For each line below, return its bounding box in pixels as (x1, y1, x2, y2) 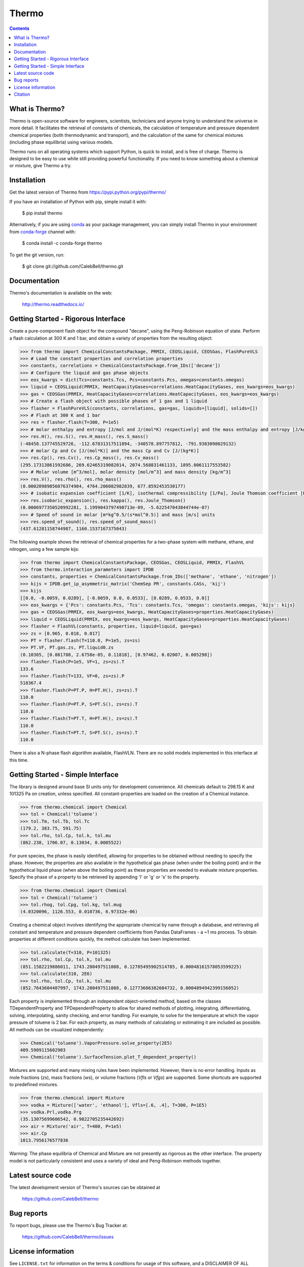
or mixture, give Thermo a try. (9, 163, 72, 169)
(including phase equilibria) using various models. (9, 139, 113, 145)
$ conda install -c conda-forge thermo (22, 240, 102, 246)
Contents (9, 25, 30, 31)
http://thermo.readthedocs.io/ (22, 302, 85, 308)
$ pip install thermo (22, 210, 63, 216)
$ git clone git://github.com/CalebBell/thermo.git (22, 263, 124, 269)
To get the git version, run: (9, 251, 65, 258)
